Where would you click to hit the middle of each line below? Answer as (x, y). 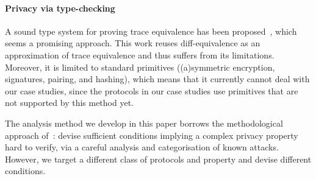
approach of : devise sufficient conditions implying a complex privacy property (152, 135)
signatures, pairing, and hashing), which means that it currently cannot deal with (157, 79)
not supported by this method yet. (69, 103)
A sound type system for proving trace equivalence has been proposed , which (151, 31)
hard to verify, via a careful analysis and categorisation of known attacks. (142, 147)
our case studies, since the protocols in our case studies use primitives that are (152, 90)
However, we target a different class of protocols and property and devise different (158, 159)
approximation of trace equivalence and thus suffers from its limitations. (140, 54)
